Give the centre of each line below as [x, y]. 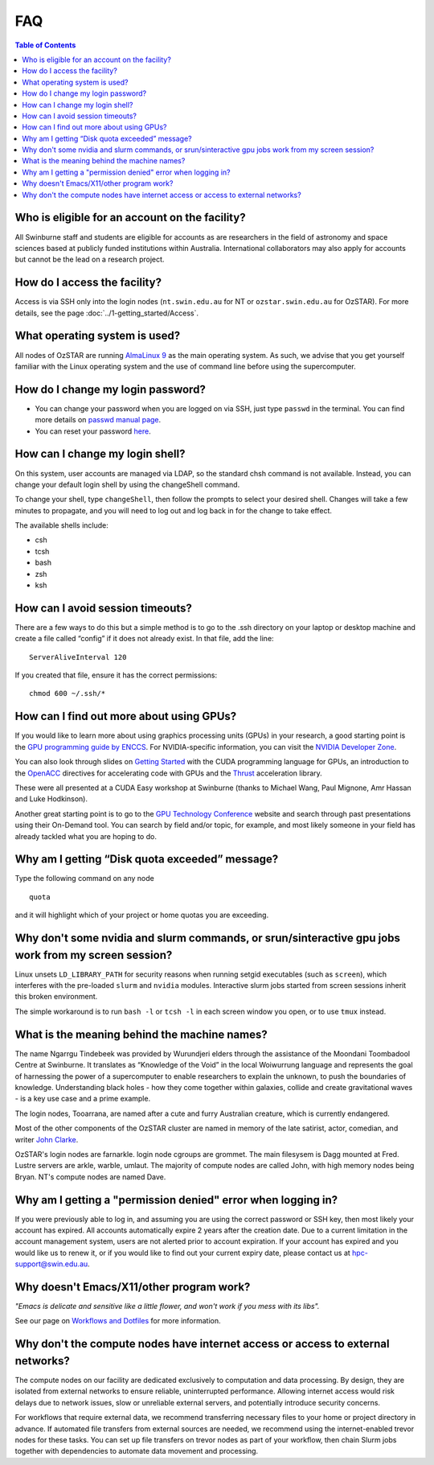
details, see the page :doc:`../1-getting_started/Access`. [107, 313]
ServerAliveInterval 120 [78, 657]
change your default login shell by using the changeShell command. [127, 484]
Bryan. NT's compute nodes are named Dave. [90, 1177]
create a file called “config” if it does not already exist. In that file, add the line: [144, 639]
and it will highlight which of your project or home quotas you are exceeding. [142, 915]
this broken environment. [56, 997]
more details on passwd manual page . [98, 420]
